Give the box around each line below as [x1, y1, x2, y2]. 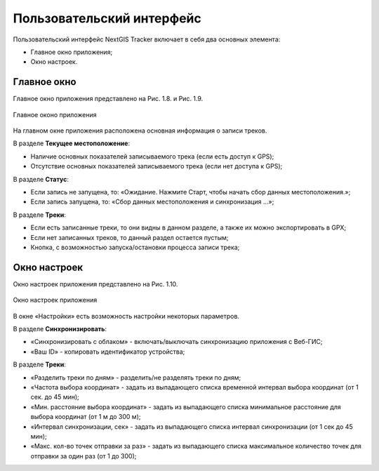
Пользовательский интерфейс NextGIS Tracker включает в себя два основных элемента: [13, 35, 281, 44]
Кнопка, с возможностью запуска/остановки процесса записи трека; [30, 243, 240, 251]
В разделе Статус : [13, 175, 69, 183]
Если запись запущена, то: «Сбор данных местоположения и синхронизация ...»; [30, 197, 274, 206]
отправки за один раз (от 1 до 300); [30, 451, 137, 460]
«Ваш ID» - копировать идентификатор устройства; [30, 347, 185, 356]
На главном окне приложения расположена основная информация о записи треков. [13, 126, 267, 135]
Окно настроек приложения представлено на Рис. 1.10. [13, 279, 178, 288]
